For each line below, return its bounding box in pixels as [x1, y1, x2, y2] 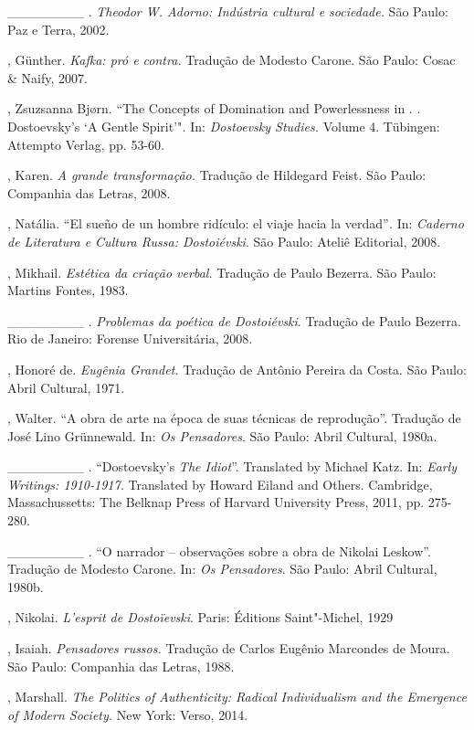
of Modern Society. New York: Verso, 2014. [7, 704, 248, 724]
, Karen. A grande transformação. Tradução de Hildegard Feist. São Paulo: [7, 165, 427, 185]
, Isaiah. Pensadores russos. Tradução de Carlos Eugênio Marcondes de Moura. [7, 639, 450, 658]
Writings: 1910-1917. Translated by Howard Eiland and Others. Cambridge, [7, 474, 433, 493]
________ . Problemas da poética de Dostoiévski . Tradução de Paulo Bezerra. [7, 311, 461, 330]
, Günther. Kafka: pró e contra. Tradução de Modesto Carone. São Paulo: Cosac [7, 50, 456, 69]
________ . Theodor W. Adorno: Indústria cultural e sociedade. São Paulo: [7, 2, 448, 20]
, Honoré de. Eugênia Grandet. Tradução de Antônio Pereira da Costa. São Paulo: [7, 359, 467, 378]
